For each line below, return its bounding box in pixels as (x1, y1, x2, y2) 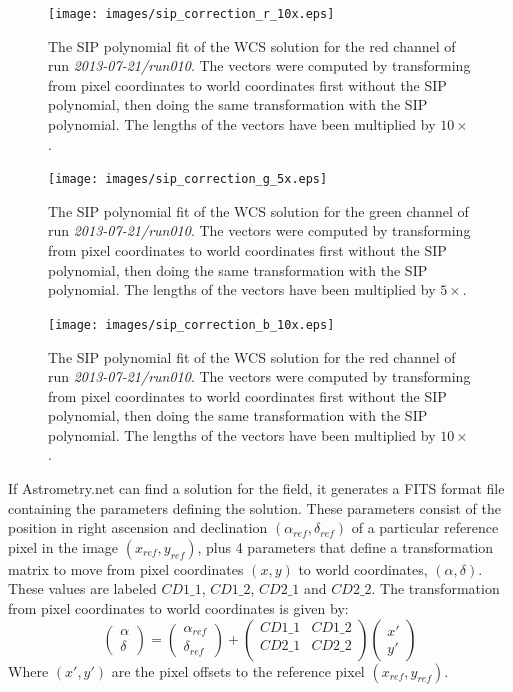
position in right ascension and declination (8, 517, 268, 538)
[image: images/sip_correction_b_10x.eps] (48, 317, 335, 332)
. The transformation (371, 578, 500, 599)
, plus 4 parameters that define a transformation (197, 536, 494, 557)
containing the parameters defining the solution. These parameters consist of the (8, 497, 501, 518)
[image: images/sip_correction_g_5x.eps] (48, 172, 328, 187)
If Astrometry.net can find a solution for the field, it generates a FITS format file (8, 478, 505, 499)
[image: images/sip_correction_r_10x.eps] (48, 7, 335, 21)
